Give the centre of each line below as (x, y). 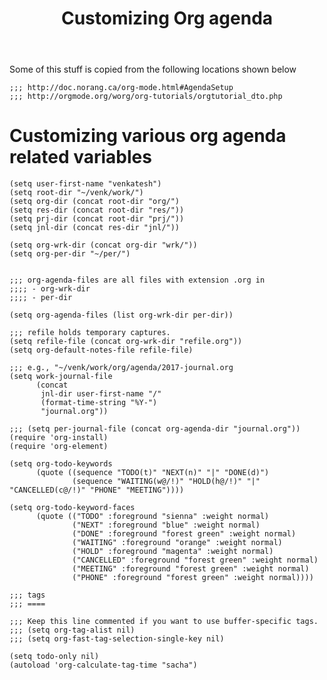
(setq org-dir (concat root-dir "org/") (95, 202)
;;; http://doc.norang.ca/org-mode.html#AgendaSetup (121, 88)
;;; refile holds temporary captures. (90, 333)
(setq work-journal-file (61, 377)
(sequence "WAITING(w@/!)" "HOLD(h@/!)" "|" (166, 482)
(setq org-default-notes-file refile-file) (101, 350)
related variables (80, 157)
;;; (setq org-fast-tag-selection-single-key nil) (117, 639)
